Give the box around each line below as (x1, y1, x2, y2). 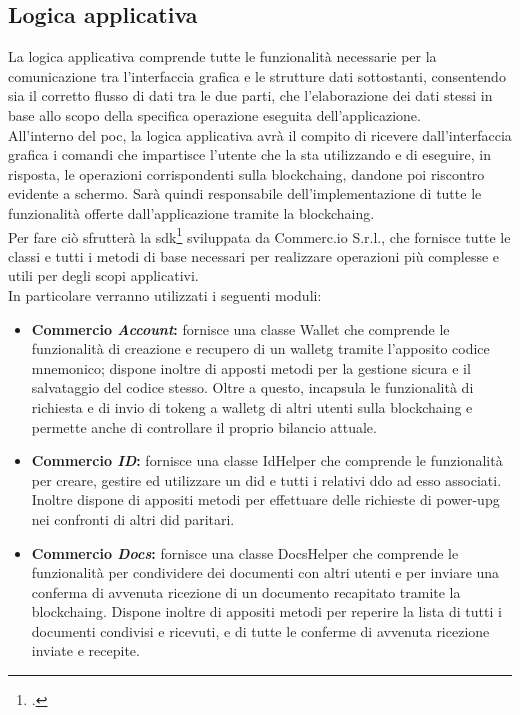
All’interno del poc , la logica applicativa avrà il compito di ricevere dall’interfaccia (8, 124, 512, 145)
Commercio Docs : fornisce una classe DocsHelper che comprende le (31, 542, 459, 563)
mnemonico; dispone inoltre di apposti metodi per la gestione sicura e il (31, 357, 471, 378)
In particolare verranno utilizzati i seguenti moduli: (8, 284, 322, 305)
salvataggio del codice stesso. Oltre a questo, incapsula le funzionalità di (31, 377, 474, 398)
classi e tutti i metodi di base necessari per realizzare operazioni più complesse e (8, 245, 500, 266)
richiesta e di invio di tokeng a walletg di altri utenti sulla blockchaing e (31, 396, 473, 417)
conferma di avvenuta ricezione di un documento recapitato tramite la (31, 581, 461, 602)
